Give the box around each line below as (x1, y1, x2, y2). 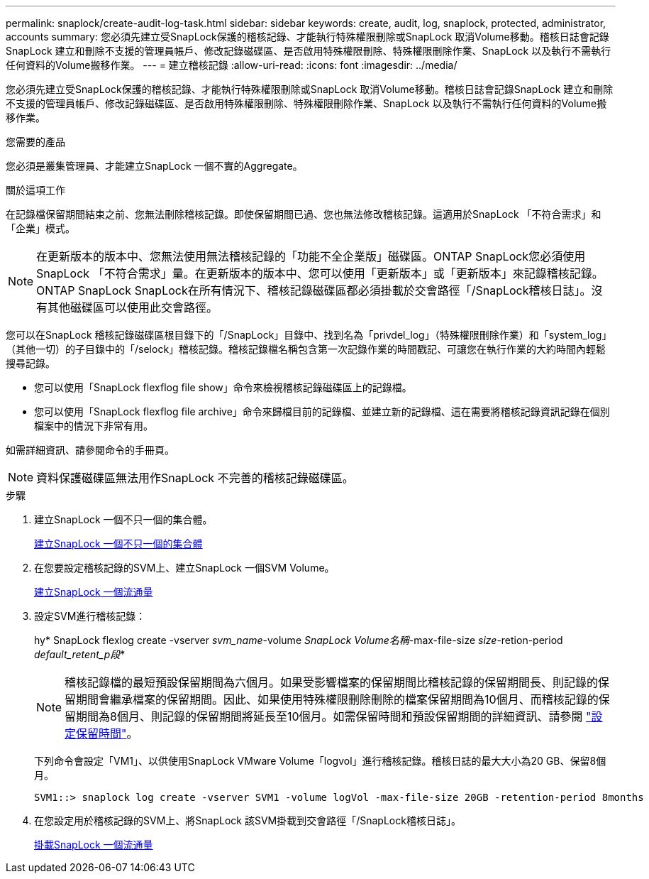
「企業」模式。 (6, 222, 75, 234)
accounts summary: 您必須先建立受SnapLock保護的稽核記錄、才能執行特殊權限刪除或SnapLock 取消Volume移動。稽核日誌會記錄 (6, 31, 609, 43)
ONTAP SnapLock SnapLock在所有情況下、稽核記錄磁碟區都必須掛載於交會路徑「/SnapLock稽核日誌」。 (36, 283, 592, 297)
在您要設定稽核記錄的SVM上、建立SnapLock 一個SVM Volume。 (34, 562, 335, 574)
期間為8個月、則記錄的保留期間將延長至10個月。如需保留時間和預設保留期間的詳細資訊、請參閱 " (76, 709, 592, 724)
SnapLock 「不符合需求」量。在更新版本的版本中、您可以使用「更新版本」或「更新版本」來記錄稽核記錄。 (36, 266, 604, 280)
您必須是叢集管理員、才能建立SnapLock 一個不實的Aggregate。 (6, 160, 303, 172)
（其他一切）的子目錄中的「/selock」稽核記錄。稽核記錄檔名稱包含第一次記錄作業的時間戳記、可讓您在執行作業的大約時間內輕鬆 (6, 343, 606, 355)
